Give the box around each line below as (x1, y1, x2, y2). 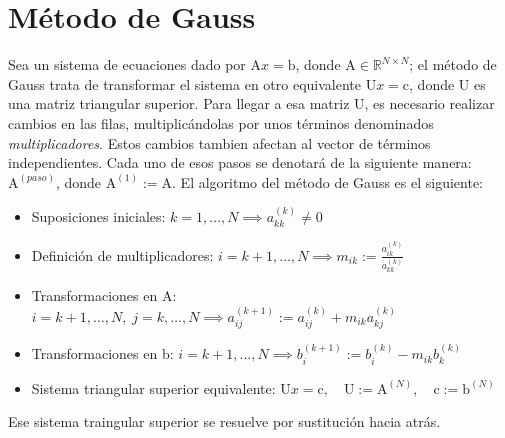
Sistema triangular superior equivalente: (31, 377, 276, 398)
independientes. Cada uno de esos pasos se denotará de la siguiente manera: (8, 152, 472, 173)
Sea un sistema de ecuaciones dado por (8, 54, 246, 75)
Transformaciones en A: (31, 285, 177, 306)
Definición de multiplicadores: (31, 244, 214, 265)
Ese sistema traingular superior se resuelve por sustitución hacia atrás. (8, 411, 441, 432)
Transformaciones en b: (31, 343, 174, 364)
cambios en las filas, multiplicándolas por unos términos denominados (8, 112, 434, 133)
